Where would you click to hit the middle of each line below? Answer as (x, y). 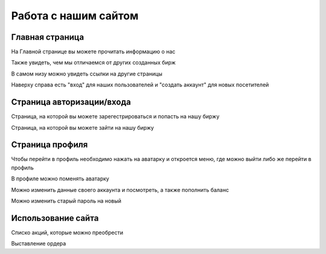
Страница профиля (50, 145)
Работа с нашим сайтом (75, 16)
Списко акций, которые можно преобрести (67, 232)
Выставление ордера (39, 244)
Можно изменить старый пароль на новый (66, 201)
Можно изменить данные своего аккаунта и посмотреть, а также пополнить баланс (120, 189)
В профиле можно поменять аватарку (60, 179)
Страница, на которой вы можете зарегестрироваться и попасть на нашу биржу (115, 116)
